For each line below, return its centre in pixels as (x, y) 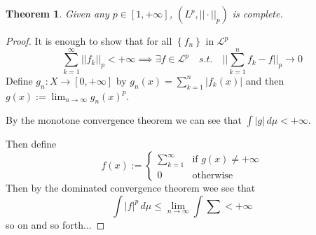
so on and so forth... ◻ (55, 224)
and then (265, 80)
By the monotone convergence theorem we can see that (124, 120)
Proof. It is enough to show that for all (89, 41)
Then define (31, 144)
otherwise (213, 176)
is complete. (257, 13)
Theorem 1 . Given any (57, 13)
